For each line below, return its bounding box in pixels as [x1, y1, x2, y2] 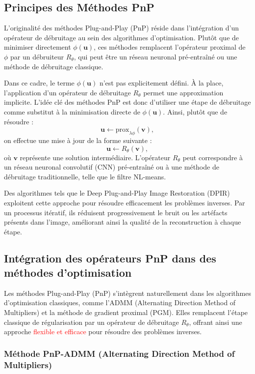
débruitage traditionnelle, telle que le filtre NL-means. [4, 171, 166, 181]
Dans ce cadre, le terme [4, 78, 75, 88]
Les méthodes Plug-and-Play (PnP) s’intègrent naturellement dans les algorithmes [4, 288, 251, 298]
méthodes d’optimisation [4, 265, 132, 280]
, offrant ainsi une [189, 316, 242, 327]
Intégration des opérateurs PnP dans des [4, 250, 216, 265]
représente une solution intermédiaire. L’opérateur [20, 152, 171, 162]
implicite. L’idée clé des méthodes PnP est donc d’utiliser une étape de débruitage [4, 97, 251, 107]
